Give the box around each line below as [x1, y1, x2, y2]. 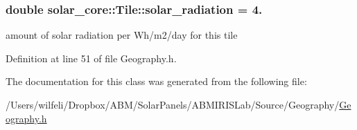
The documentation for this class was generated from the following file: [6, 74, 307, 89]
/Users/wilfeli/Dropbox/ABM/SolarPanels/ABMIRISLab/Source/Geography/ [6, 98, 340, 111]
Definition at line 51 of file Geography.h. [6, 50, 177, 65]
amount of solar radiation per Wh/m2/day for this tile [6, 28, 238, 42]
